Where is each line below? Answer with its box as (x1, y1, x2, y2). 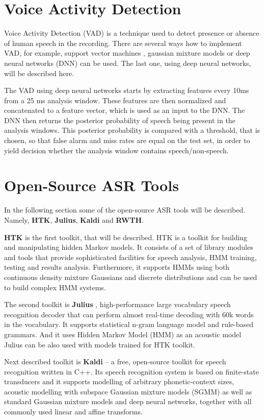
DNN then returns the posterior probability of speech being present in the (4, 114, 235, 125)
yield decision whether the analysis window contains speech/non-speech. (4, 145, 229, 155)
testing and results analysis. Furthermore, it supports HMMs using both (4, 262, 230, 272)
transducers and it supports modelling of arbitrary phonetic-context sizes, (4, 376, 234, 387)
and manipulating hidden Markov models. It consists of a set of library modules (4, 242, 253, 252)
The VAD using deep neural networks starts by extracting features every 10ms (4, 85, 249, 96)
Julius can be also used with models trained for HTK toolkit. (4, 339, 195, 349)
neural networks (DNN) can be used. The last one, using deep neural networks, (4, 57, 251, 68)
